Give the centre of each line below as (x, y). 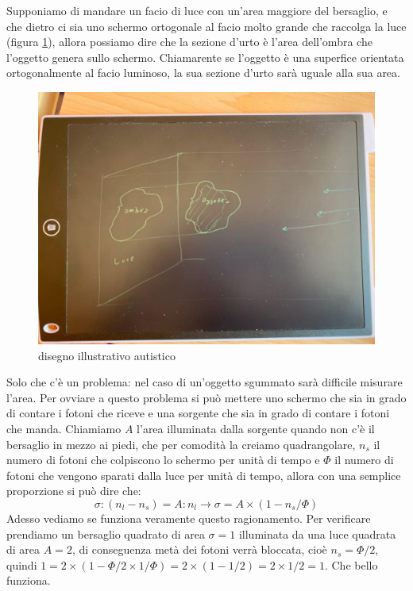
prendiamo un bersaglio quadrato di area (106, 533)
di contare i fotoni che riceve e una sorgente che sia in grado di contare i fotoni (198, 413)
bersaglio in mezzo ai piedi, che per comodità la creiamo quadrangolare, (181, 444)
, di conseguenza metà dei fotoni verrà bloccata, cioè (199, 549)
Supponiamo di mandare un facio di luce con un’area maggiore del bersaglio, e (197, 10)
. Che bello (351, 564)
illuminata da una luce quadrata (317, 533)
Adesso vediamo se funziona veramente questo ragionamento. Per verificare (189, 518)
